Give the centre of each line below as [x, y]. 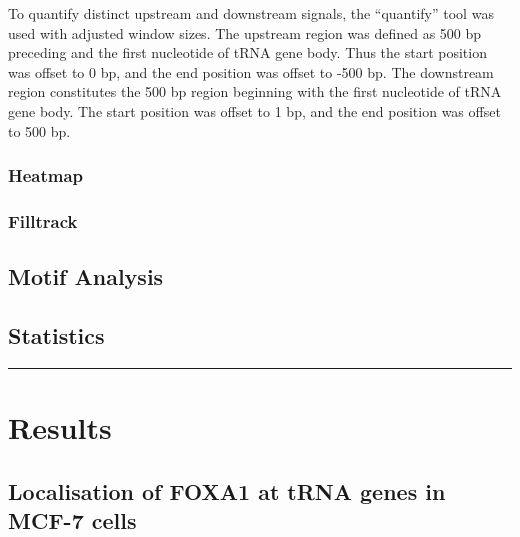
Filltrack [43, 220]
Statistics [56, 335]
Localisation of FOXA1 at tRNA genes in [227, 490]
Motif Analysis [86, 276]
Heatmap [46, 175]
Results [60, 427]
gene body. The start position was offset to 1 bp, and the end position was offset [254, 110]
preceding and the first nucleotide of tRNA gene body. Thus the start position [247, 52]
